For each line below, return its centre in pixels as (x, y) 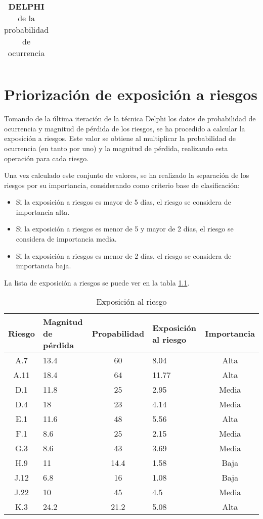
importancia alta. (43, 211)
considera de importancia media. (66, 239)
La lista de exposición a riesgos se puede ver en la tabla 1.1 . (97, 282)
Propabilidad (118, 334)
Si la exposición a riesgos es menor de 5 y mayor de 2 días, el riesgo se (125, 229)
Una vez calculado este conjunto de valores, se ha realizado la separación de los (127, 175)
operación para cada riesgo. (47, 158)
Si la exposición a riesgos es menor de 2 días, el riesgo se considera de (124, 255)
